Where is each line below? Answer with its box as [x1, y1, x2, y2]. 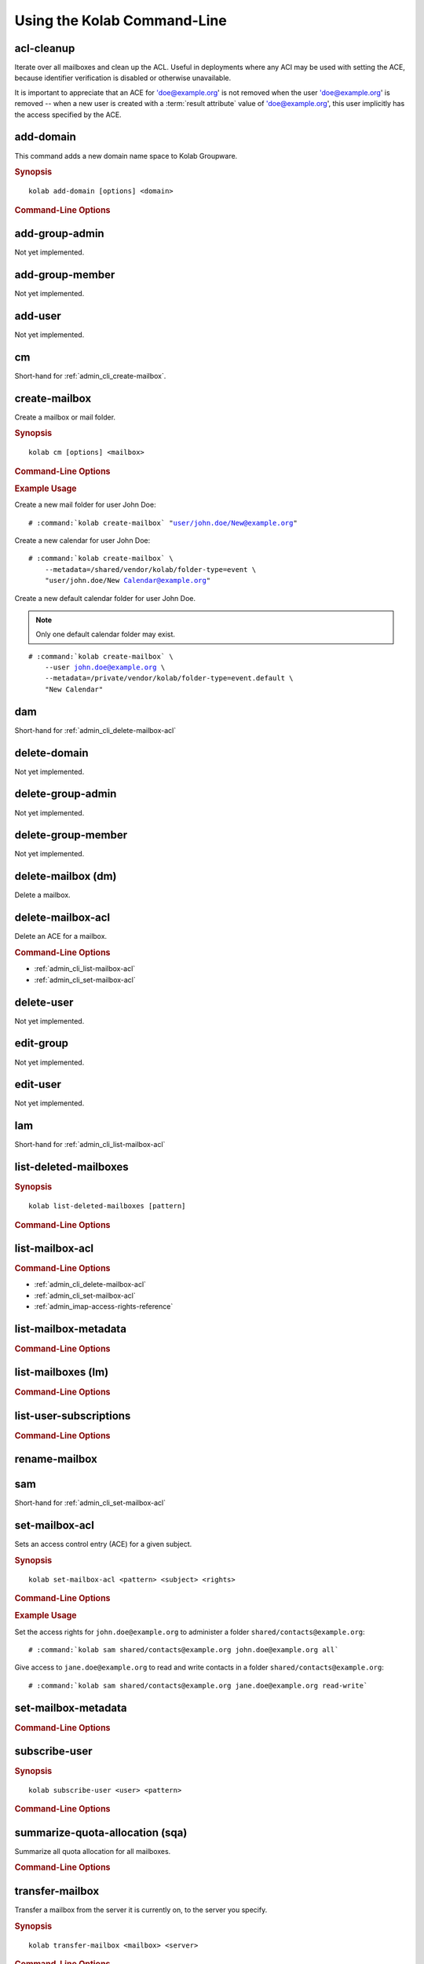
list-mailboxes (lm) [14, 1365, 109, 1379]
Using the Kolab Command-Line [14, 12, 227, 29]
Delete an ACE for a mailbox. [14, 932, 108, 941]
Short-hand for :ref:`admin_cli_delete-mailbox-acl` [14, 725, 177, 735]
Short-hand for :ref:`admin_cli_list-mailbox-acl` [14, 1140, 166, 1149]
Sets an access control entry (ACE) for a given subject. [14, 1539, 192, 1548]
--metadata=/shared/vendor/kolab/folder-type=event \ [44, 565, 257, 573]
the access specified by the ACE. [14, 110, 122, 119]
